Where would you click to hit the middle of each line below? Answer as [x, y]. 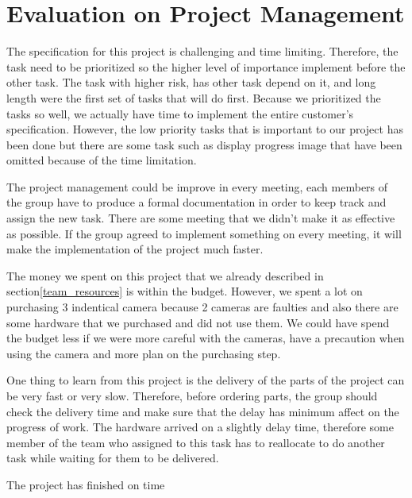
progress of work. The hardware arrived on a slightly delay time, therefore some [200, 427]
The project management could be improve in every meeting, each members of [197, 186]
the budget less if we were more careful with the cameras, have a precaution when [206, 338]
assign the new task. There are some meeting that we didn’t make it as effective [201, 218]
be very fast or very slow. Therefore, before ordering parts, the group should [192, 396]
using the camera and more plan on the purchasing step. [144, 353]
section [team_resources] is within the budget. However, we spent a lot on [185, 291]
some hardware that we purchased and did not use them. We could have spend [198, 322]
